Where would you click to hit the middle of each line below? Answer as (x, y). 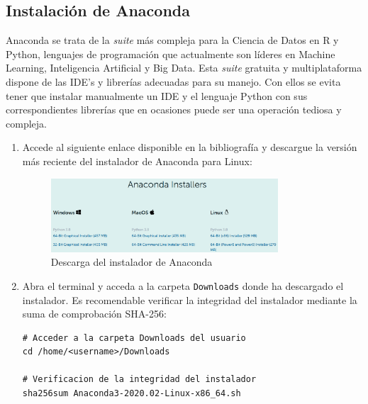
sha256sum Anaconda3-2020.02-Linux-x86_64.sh (132, 394)
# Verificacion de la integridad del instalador (139, 380)
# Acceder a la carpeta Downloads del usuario (134, 338)
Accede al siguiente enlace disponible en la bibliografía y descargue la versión (190, 147)
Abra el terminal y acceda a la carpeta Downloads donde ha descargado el (183, 285)
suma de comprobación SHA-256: (94, 314)
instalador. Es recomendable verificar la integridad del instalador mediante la (190, 299)
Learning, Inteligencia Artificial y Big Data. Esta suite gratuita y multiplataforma (184, 68)
